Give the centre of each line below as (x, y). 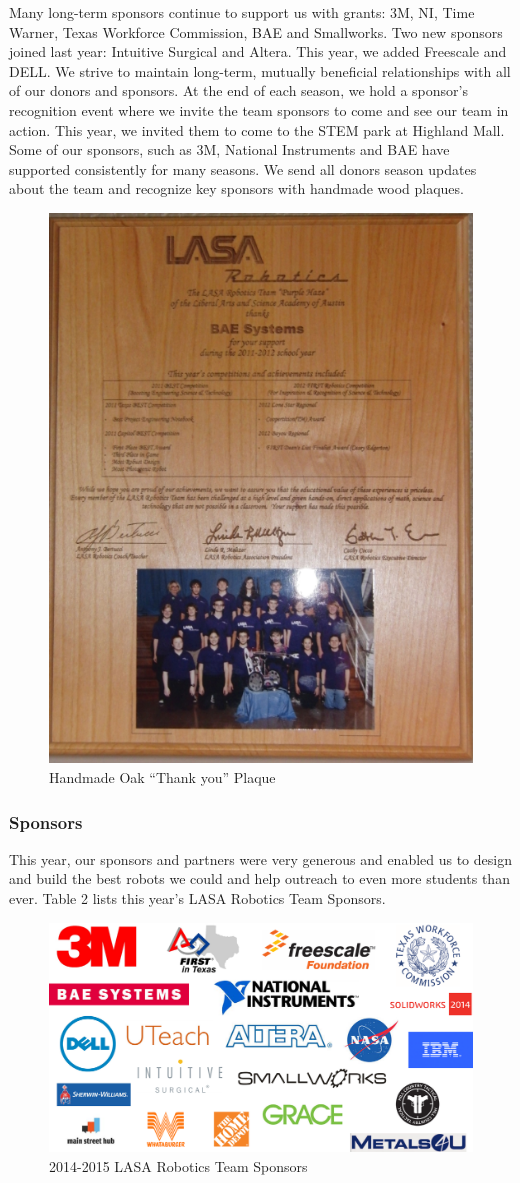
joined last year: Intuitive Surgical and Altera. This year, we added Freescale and (258, 51)
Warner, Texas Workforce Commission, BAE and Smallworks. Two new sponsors (256, 31)
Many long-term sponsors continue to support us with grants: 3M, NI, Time (242, 12)
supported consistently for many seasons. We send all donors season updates (243, 168)
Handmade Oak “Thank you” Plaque (162, 777)
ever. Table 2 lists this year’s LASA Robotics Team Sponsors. (197, 898)
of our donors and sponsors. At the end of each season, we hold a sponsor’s (238, 90)
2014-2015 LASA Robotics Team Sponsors (178, 1166)
